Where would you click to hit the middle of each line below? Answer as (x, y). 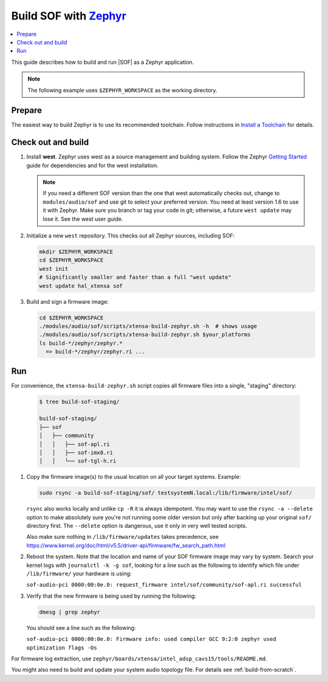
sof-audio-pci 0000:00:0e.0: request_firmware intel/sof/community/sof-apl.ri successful (164, 585)
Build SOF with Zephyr (69, 16)
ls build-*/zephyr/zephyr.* (81, 343)
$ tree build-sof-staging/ (79, 402)
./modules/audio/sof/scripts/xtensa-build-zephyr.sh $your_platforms (145, 335)
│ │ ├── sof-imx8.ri (76, 452)
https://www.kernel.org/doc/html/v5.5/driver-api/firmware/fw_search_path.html (126, 545)
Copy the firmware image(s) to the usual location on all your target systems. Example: (134, 477)
